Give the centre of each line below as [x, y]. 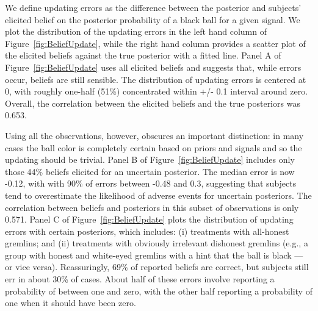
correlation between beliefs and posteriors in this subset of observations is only [152, 207]
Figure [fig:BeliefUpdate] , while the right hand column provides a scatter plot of [155, 43]
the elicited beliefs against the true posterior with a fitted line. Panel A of [143, 55]
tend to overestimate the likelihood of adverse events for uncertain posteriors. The [158, 195]
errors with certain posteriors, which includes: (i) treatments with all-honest [147, 231]
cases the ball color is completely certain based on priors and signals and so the [154, 147]
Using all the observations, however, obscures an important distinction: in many [154, 135]
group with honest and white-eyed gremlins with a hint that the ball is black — [154, 255]
